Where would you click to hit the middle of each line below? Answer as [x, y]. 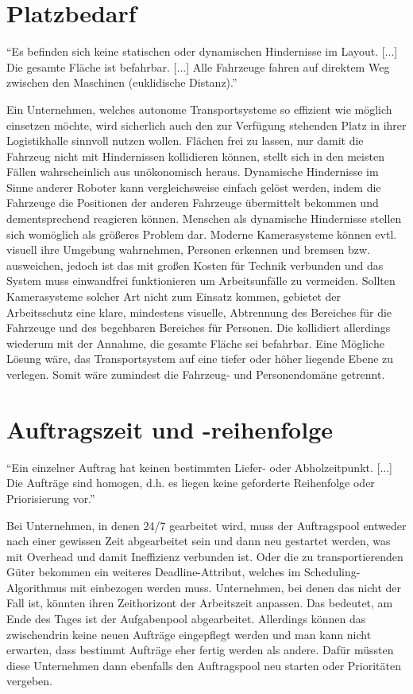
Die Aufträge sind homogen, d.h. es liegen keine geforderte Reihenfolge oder [191, 483]
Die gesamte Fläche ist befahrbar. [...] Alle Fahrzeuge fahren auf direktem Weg [198, 66]
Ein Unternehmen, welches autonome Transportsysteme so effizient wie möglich [199, 109]
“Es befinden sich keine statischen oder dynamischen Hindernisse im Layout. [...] [202, 51]
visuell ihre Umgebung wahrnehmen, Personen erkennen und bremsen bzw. [188, 250]
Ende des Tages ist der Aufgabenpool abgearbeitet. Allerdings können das [186, 619]
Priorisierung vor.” [51, 498]
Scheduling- [332, 572]
